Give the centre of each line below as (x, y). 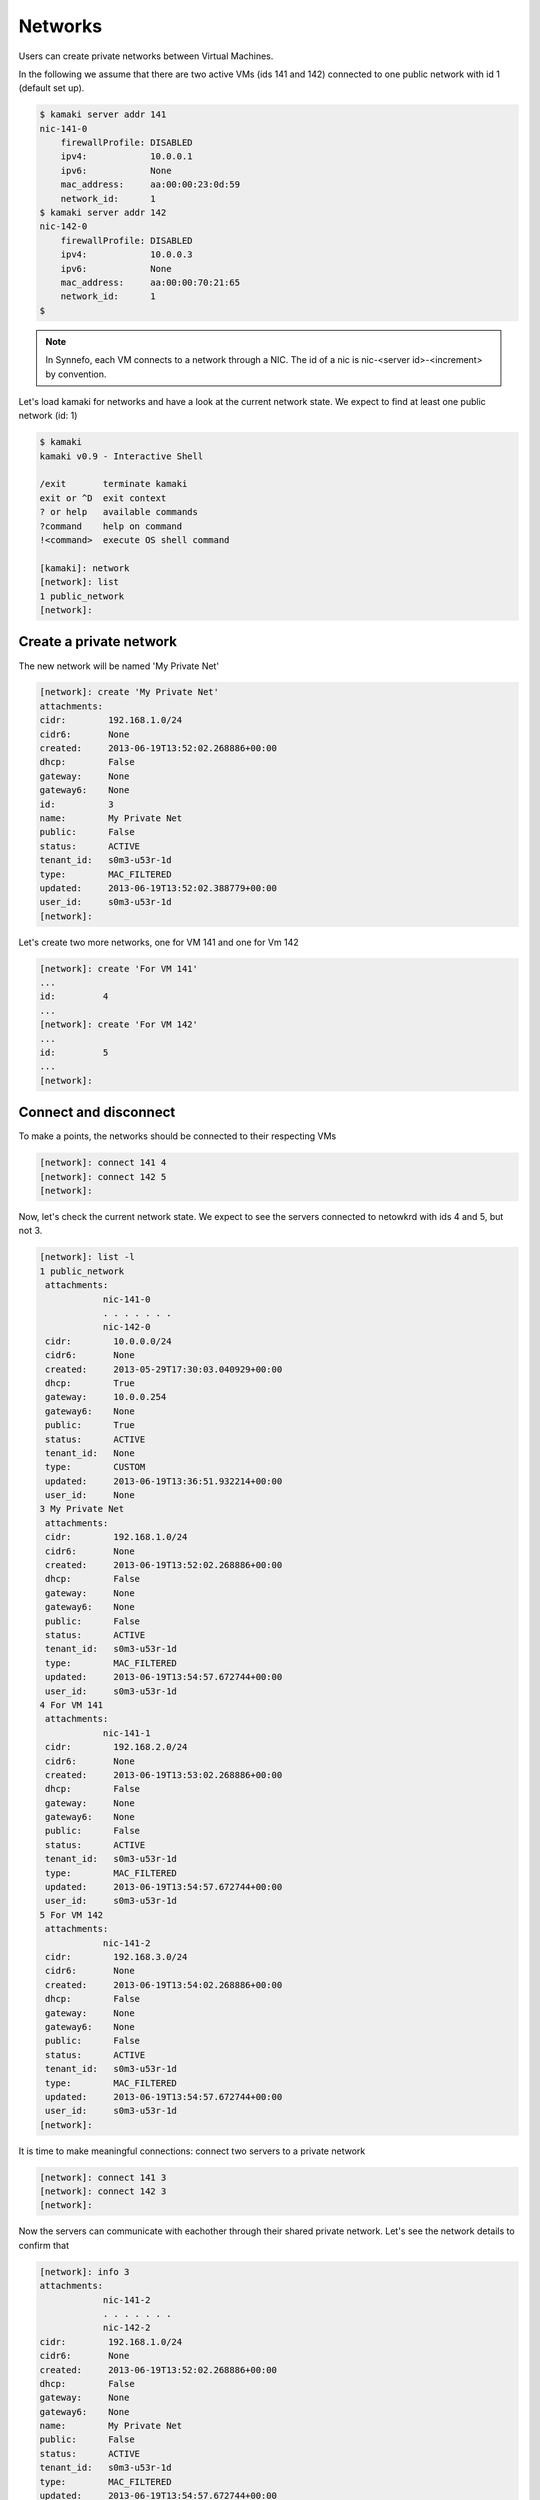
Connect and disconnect (97, 1112)
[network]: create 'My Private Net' (129, 692)
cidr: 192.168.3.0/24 (116, 1956)
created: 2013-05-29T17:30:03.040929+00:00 (164, 1369)
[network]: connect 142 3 (103, 2191)
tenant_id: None (90, 1453)
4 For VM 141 (71, 1704)
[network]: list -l (87, 1257)
